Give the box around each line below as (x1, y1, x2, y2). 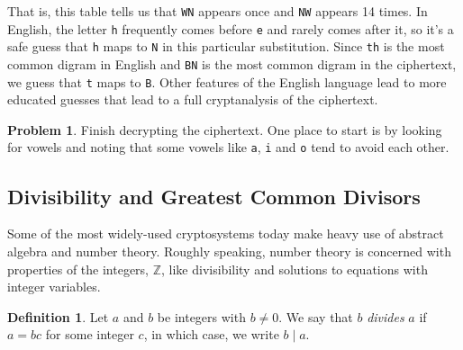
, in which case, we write (143, 325, 279, 344)
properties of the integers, (7, 259, 149, 278)
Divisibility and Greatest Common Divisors (7, 182, 421, 210)
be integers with (157, 307, 246, 326)
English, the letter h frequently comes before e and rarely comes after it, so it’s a (7, 19, 454, 38)
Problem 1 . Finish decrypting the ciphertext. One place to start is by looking (7, 120, 442, 139)
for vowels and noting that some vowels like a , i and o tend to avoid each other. (7, 138, 449, 157)
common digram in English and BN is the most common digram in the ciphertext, (7, 54, 457, 73)
